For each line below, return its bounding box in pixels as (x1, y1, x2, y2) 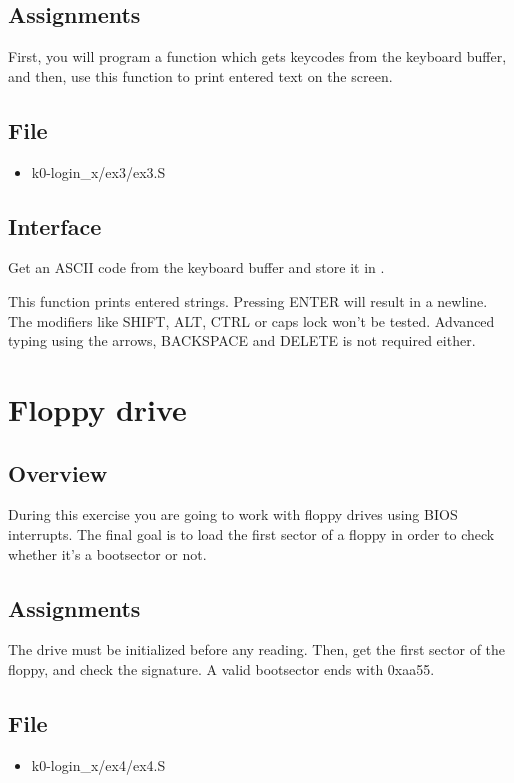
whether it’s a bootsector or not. (8, 543, 207, 564)
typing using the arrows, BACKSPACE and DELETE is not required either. (8, 330, 476, 351)
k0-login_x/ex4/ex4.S (31, 754, 166, 775)
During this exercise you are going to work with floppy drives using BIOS (8, 504, 458, 525)
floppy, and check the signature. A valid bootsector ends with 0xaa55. (8, 658, 435, 679)
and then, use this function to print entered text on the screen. (8, 65, 393, 86)
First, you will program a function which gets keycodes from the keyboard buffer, (8, 46, 507, 67)
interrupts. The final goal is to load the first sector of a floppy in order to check (8, 523, 495, 544)
